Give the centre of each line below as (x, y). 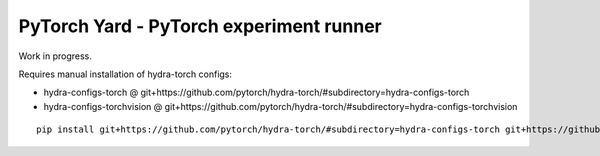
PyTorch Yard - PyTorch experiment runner (200, 26)
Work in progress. (55, 56)
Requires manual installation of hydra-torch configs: (125, 74)
